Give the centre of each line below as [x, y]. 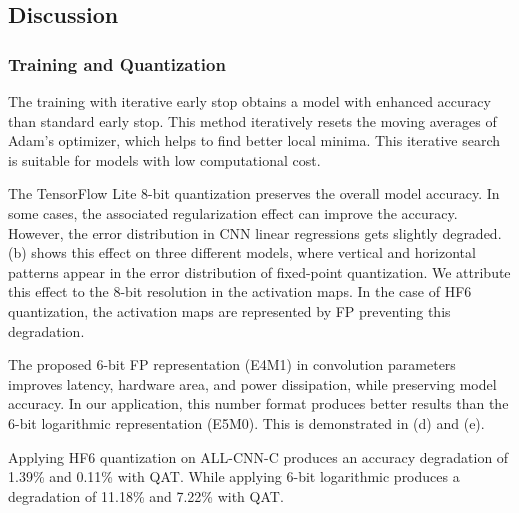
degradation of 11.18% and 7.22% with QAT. [146, 495]
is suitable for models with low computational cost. [164, 159]
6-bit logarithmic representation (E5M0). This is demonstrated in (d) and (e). [246, 422]
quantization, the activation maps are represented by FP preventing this [229, 310]
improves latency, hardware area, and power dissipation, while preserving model [252, 383]
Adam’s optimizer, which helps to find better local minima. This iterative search [254, 140]
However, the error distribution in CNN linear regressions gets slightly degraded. [255, 232]
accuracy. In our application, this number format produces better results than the [258, 403]
